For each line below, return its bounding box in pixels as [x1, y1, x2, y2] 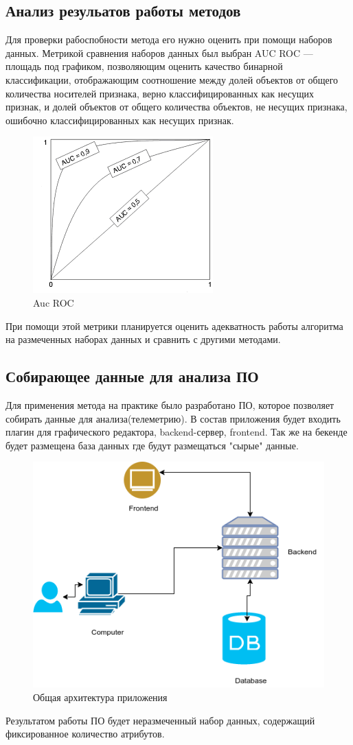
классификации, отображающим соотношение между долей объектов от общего [5, 72, 339, 86]
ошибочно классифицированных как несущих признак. [5, 113, 234, 127]
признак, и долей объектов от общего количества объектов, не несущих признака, [5, 99, 348, 114]
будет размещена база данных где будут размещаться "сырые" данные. [5, 438, 299, 452]
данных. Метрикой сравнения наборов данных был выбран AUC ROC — [5, 45, 313, 60]
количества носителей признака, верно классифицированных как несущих [5, 86, 315, 100]
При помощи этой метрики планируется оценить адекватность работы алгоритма [5, 318, 343, 333]
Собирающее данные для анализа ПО [5, 366, 259, 387]
